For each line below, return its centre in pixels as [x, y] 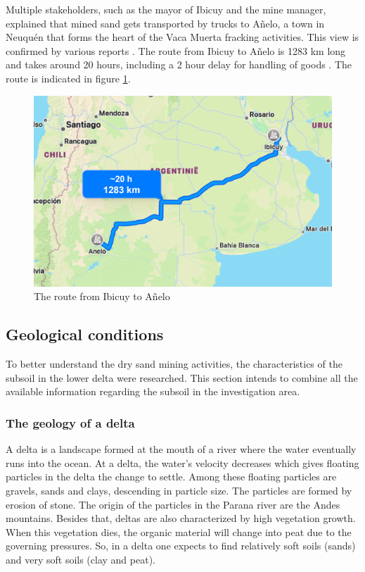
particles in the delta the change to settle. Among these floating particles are [171, 477]
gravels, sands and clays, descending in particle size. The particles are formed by [179, 490]
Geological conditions [85, 334]
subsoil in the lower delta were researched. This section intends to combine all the [182, 377]
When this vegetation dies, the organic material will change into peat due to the [179, 531]
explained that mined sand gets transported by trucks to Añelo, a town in [165, 23]
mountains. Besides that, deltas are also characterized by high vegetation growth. [181, 518]
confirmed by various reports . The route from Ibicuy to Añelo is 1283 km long [176, 50]
